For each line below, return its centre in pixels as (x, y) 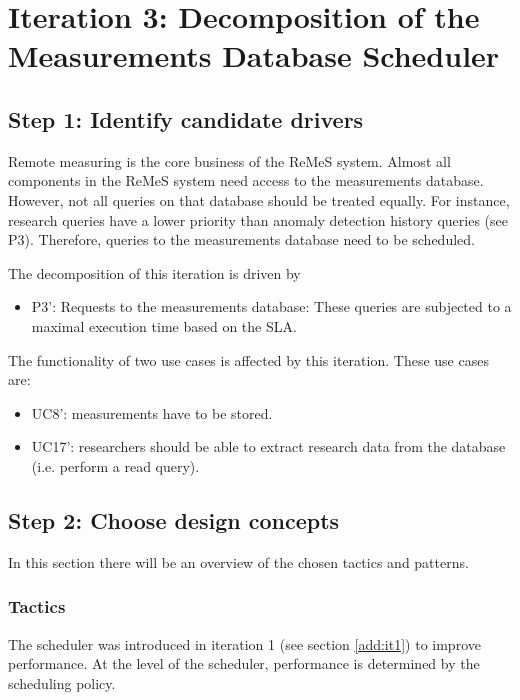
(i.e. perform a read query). (115, 465)
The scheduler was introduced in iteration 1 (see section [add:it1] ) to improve (244, 643)
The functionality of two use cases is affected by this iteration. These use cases (248, 359)
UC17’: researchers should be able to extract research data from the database (268, 446)
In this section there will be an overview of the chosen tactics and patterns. (238, 561)
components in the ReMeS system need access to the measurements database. (246, 180)
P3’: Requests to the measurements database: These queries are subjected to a (271, 306)
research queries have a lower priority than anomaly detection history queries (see (258, 219)
